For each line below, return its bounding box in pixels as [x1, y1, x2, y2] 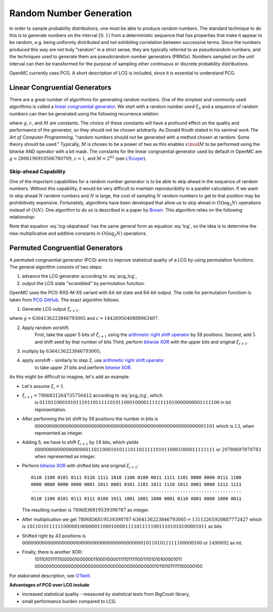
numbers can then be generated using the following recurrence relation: [9, 110, 159, 116]
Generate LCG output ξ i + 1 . [22, 306, 80, 313]
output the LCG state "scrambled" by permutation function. [22, 280, 145, 286]
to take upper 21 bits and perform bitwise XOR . [34, 364, 132, 371]
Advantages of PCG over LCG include [9, 582, 89, 588]
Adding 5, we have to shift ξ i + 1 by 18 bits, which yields [22, 439, 139, 446]
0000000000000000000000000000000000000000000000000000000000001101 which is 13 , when [34, 423, 255, 429]
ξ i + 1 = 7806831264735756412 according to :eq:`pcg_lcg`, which [22, 392, 163, 399]
